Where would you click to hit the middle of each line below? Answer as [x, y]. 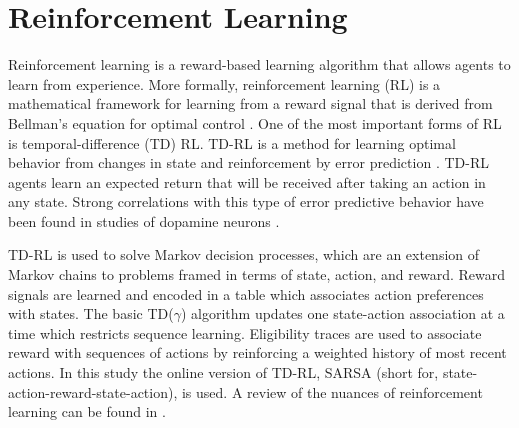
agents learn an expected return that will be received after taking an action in [247, 181]
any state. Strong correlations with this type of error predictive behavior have [246, 201]
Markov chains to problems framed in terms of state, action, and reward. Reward [256, 274]
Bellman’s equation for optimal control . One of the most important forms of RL [255, 122]
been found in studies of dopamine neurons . [144, 220]
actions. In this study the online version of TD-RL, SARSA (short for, [223, 372]
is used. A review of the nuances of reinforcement [332, 391]
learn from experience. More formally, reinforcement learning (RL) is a [224, 83]
